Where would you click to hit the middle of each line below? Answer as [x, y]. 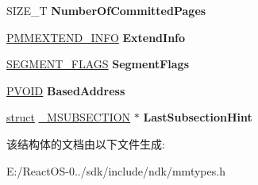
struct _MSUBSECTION [69, 117]
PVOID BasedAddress [66, 90]
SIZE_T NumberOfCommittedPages [106, 10]
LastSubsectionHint [198, 117]
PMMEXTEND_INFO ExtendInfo [96, 37]
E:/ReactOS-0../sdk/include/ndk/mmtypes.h [116, 170]
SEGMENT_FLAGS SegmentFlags [98, 64]
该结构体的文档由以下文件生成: [86, 143]
